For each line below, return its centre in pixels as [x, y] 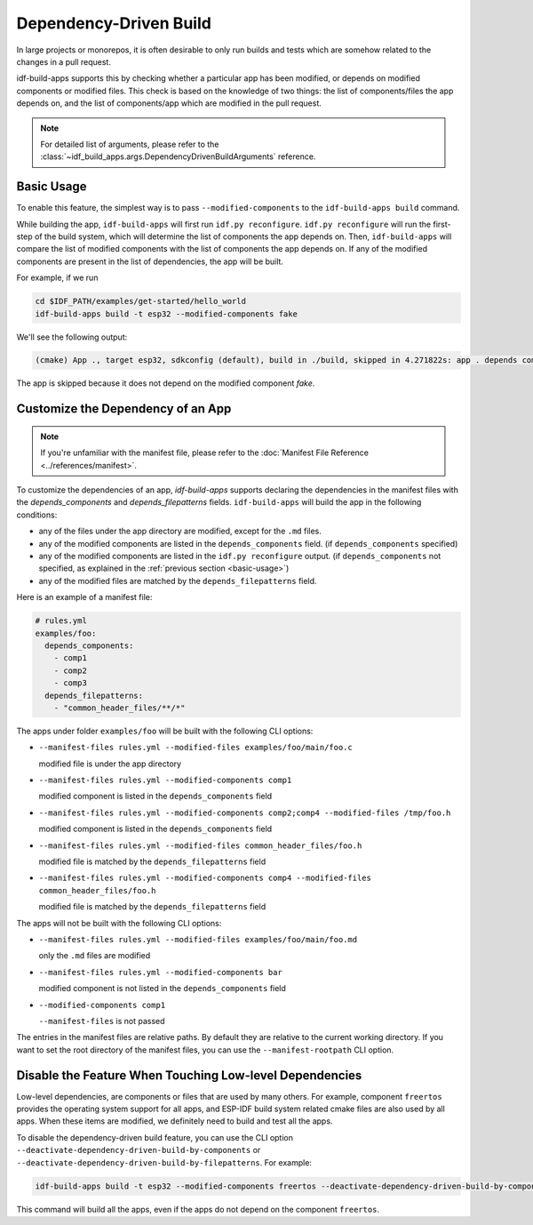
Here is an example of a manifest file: [84, 597]
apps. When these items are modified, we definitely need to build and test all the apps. [175, 1121]
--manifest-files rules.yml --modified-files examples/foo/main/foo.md [198, 939]
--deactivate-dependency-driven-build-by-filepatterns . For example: [164, 1162]
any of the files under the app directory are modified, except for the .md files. [180, 531]
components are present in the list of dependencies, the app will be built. [150, 261]
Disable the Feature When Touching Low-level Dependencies [189, 1075]
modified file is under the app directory [110, 764]
